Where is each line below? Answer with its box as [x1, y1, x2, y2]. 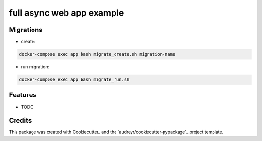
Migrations [9, 26, 43, 34]
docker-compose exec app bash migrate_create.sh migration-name [19, 51, 176, 57]
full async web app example [9, 7, 124, 18]
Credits [9, 116, 32, 125]
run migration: [21, 64, 49, 70]
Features [9, 91, 36, 99]
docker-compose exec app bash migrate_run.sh [19, 77, 130, 82]
